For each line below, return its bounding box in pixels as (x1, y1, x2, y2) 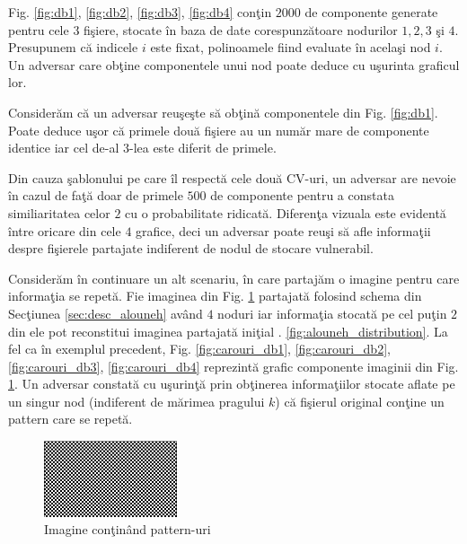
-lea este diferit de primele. (128, 138, 277, 157)
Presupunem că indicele (8, 38, 138, 57)
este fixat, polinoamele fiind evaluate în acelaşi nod (150, 38, 431, 57)
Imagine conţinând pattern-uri (44, 520, 211, 539)
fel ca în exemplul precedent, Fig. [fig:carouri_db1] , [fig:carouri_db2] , (8, 339, 391, 358)
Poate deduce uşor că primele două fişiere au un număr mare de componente (8, 120, 429, 139)
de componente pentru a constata (210, 186, 394, 205)
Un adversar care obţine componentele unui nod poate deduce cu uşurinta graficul (8, 55, 460, 74)
